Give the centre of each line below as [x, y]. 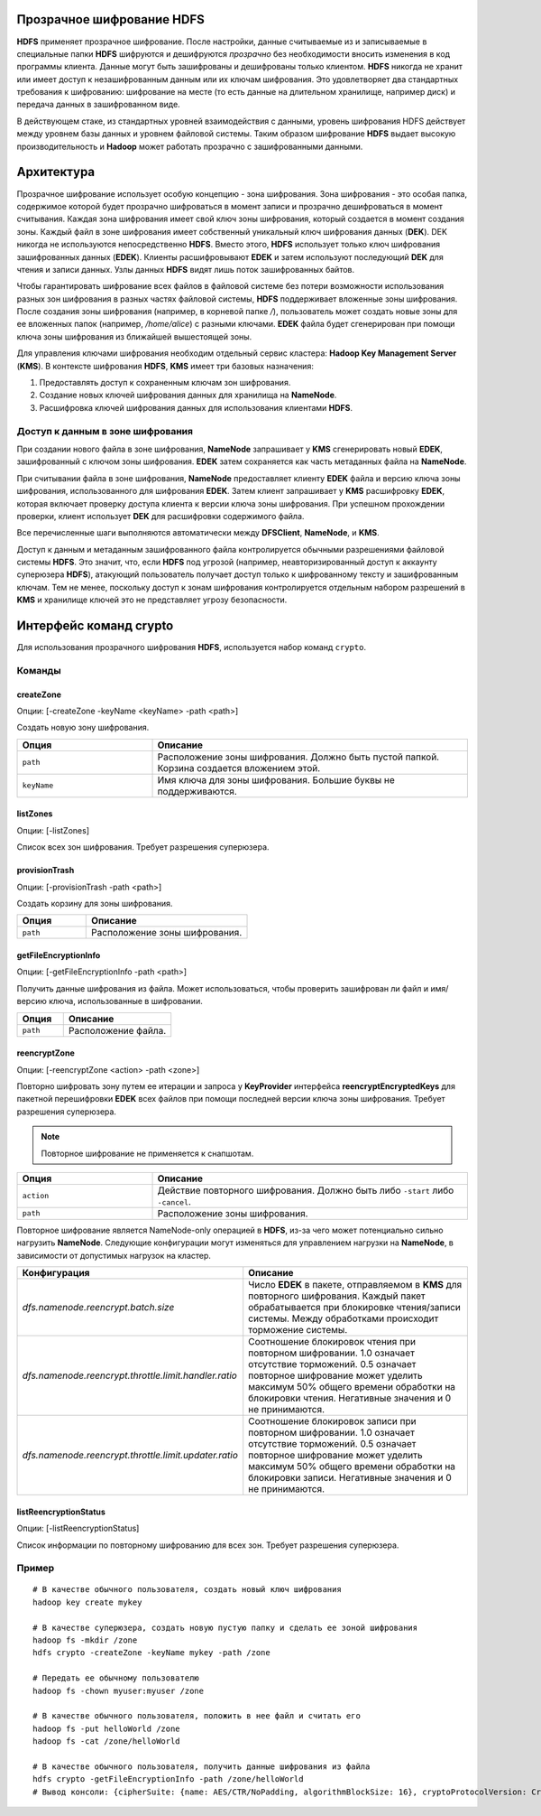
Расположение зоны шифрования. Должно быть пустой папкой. [298, 757]
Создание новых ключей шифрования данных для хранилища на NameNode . [188, 395]
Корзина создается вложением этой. [239, 768]
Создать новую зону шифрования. [83, 728]
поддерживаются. [197, 791]
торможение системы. [298, 1330]
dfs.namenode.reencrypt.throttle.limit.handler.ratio [130, 1375]
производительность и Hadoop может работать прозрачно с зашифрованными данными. [190, 146]
